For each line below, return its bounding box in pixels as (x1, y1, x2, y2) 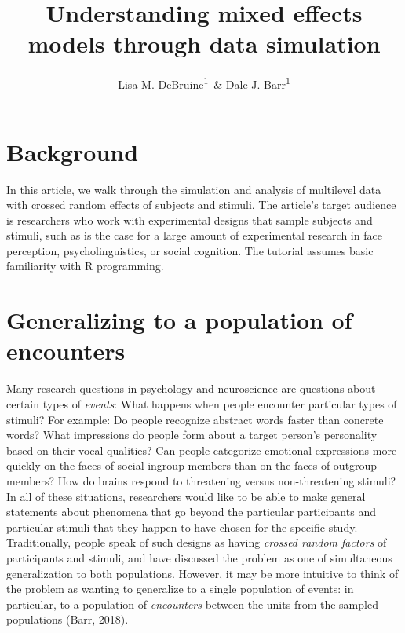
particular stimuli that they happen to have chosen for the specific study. (6, 518, 358, 535)
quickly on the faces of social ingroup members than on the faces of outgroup (6, 457, 378, 474)
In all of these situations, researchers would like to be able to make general (6, 488, 366, 504)
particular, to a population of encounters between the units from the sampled (6, 595, 378, 612)
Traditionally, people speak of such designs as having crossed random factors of (6, 534, 387, 551)
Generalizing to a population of (6, 304, 352, 336)
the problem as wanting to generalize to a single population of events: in (6, 580, 354, 597)
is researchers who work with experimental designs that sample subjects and (6, 211, 373, 228)
